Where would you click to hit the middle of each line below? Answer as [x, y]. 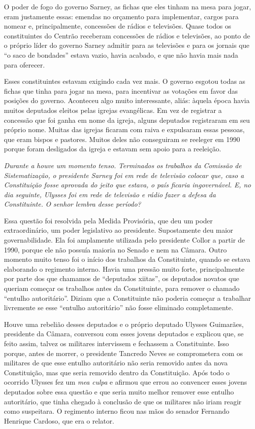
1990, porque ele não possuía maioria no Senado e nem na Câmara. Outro [115, 249]
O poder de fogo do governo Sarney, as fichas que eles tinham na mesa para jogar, [127, 6]
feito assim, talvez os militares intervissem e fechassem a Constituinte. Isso [116, 343]
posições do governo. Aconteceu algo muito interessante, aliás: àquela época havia [127, 100]
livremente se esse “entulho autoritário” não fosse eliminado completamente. [119, 307]
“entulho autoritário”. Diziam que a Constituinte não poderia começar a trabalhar [127, 298]
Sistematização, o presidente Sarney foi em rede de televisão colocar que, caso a [124, 175]
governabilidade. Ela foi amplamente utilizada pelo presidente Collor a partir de [125, 240]
